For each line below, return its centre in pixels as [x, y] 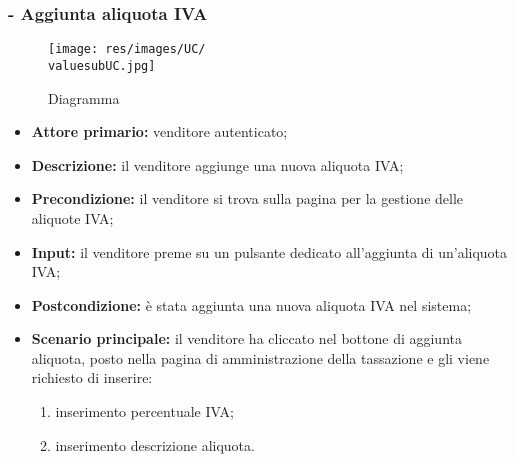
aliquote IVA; [72, 217]
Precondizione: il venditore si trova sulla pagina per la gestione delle [247, 198]
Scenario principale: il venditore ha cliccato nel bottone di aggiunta [246, 338]
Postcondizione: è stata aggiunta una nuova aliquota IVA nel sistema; [251, 304]
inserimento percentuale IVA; [144, 411]
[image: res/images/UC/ [127, 49]
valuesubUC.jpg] [102, 65]
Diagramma [84, 97]
